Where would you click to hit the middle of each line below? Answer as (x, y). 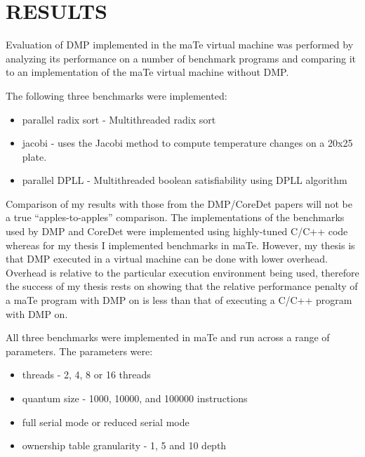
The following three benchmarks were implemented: (117, 95)
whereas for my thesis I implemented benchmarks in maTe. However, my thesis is (180, 245)
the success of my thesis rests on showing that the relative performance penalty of (182, 286)
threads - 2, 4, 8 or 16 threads (86, 375)
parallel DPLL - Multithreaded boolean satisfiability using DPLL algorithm (185, 180)
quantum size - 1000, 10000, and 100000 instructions (135, 398)
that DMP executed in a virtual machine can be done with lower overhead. (167, 259)
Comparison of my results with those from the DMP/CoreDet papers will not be (179, 203)
